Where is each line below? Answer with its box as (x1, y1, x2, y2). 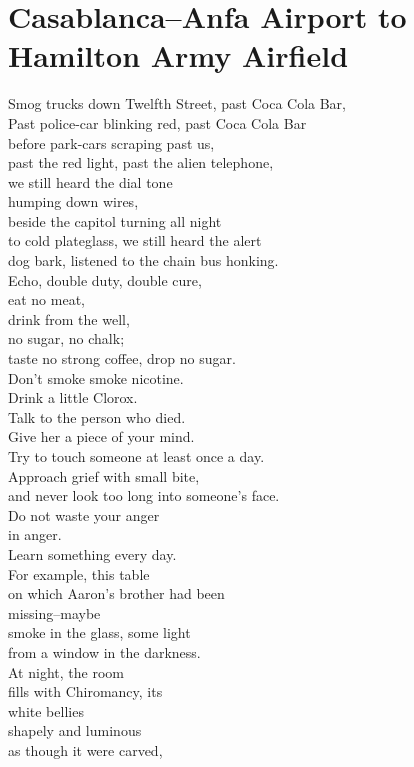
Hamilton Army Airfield (8, 35, 349, 76)
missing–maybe (8, 602, 101, 623)
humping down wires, (8, 191, 139, 212)
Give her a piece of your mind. (8, 426, 195, 447)
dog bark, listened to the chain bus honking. (8, 250, 279, 271)
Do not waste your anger (8, 504, 160, 525)
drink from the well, (8, 308, 130, 329)
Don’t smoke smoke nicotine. (8, 367, 184, 388)
